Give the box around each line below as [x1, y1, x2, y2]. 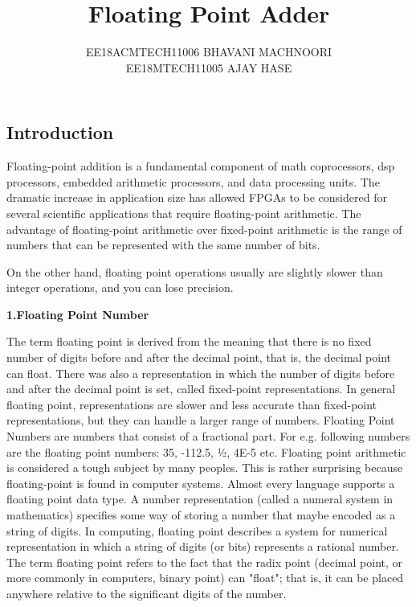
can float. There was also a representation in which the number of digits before [6, 364, 395, 381]
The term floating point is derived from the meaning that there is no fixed [6, 333, 372, 350]
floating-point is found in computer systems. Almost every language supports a [6, 474, 395, 491]
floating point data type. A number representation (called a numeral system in [6, 490, 394, 507]
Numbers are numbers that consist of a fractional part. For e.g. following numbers [6, 428, 410, 445]
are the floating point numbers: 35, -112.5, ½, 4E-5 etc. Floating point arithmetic [6, 443, 406, 460]
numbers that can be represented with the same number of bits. [6, 236, 320, 253]
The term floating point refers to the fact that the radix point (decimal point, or [6, 553, 403, 570]
